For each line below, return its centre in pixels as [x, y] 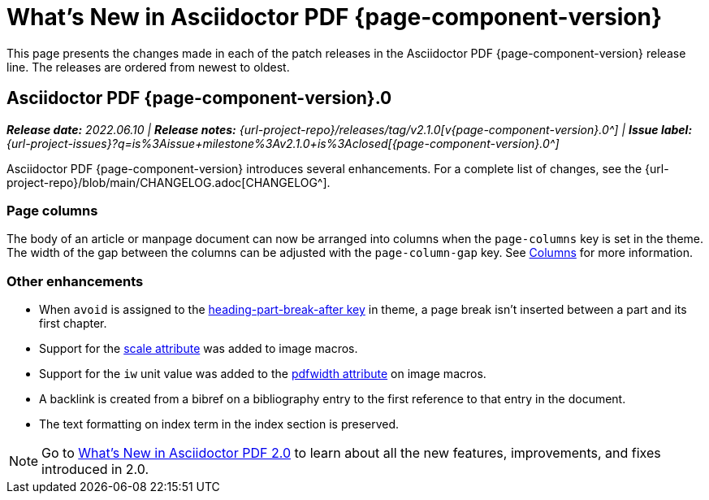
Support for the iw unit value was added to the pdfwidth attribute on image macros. [263, 374]
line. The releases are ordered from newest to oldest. [148, 67]
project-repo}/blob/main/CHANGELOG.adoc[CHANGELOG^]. [169, 182]
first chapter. [73, 324]
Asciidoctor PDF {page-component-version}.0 [199, 98]
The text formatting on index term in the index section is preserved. [219, 424]
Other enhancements [75, 281]
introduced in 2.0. [95, 470]
